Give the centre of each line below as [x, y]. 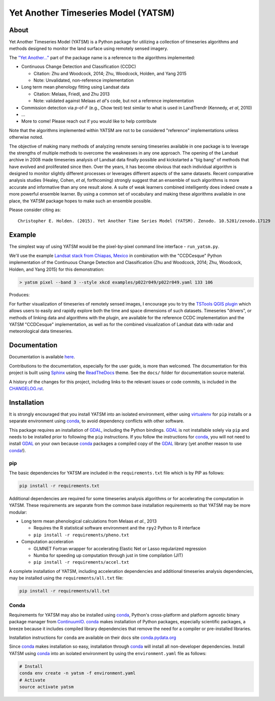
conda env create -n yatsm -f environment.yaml [77, 673]
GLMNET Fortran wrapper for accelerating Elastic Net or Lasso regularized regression [120, 548]
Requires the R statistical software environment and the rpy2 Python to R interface [117, 528]
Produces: [19, 295]
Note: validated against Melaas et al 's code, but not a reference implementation [114, 101]
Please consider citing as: [35, 210]
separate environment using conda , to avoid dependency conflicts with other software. [97, 421]
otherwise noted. [26, 137]
